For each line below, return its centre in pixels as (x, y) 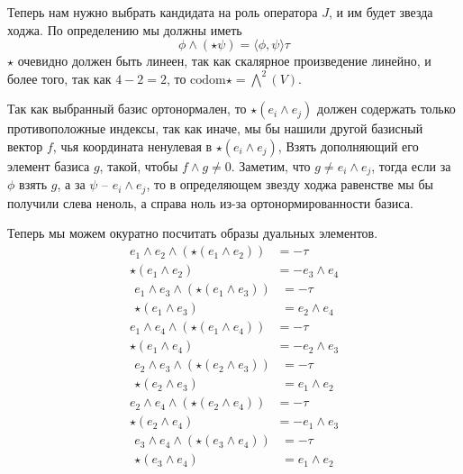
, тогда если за (411, 165)
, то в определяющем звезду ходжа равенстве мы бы (290, 184)
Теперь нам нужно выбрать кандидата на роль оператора (163, 12)
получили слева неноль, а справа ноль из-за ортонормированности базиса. (210, 202)
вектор (25, 146)
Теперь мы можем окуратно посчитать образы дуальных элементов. (193, 233)
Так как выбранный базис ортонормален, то (127, 109)
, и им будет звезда (381, 12)
